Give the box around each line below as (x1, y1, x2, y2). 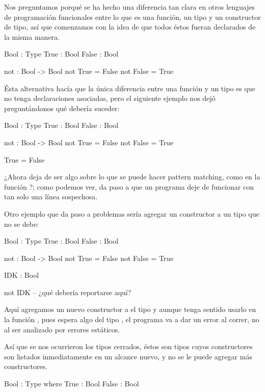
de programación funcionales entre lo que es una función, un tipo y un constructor (4, 11, 261, 22)
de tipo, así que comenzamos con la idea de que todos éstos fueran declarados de (4, 21, 256, 32)
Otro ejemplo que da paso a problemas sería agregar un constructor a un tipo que (4, 208, 259, 219)
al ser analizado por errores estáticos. (4, 324, 120, 334)
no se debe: (4, 218, 39, 229)
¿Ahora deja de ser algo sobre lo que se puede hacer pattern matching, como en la (4, 171, 260, 182)
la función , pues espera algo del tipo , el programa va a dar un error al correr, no (4, 314, 259, 325)
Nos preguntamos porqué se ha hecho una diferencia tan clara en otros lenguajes (4, 2, 255, 12)
